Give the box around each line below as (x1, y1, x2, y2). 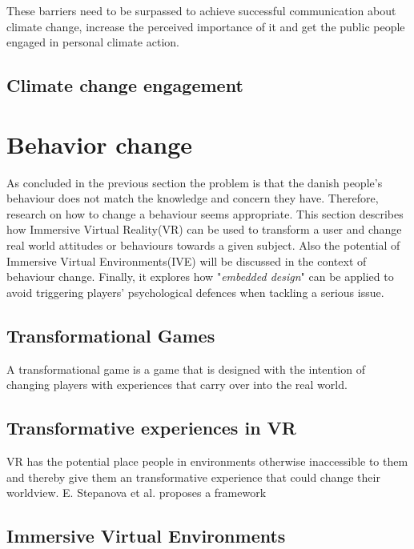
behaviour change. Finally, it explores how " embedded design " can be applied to (6, 268, 394, 285)
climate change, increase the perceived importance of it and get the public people (6, 18, 405, 34)
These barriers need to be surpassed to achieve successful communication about (6, 2, 396, 18)
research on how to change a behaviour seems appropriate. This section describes (6, 205, 404, 222)
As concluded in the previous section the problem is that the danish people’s (6, 174, 383, 190)
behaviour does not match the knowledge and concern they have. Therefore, (6, 190, 379, 206)
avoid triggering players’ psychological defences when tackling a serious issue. (6, 283, 384, 300)
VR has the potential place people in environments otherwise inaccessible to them (6, 453, 408, 470)
